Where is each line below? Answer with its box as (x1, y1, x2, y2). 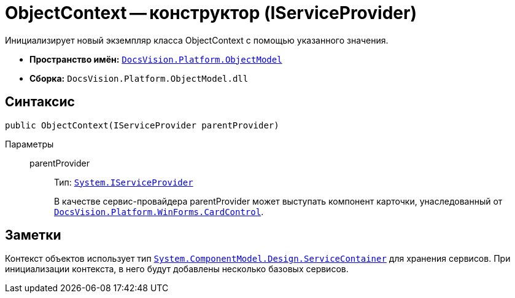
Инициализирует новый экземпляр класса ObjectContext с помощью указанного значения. (5, 34, 389, 45)
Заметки (5, 227, 61, 243)
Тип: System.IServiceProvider (54, 176, 193, 187)
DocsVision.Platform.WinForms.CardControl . (54, 206, 264, 217)
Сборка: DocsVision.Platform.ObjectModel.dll (29, 73, 249, 84)
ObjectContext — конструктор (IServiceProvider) (5, 2, 417, 23)
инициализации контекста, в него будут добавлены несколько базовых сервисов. (5, 264, 349, 275)
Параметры (5, 138, 54, 149)
